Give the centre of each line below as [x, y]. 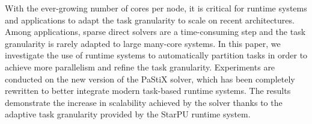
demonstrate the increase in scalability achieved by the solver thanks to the [144, 102]
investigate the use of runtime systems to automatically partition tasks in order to [156, 55]
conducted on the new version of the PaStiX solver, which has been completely [150, 79]
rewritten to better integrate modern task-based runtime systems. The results [148, 91]
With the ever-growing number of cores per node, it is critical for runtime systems [156, 8]
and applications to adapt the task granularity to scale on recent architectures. [150, 20]
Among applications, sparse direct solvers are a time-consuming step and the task [155, 32]
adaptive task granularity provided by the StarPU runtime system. [128, 114]
